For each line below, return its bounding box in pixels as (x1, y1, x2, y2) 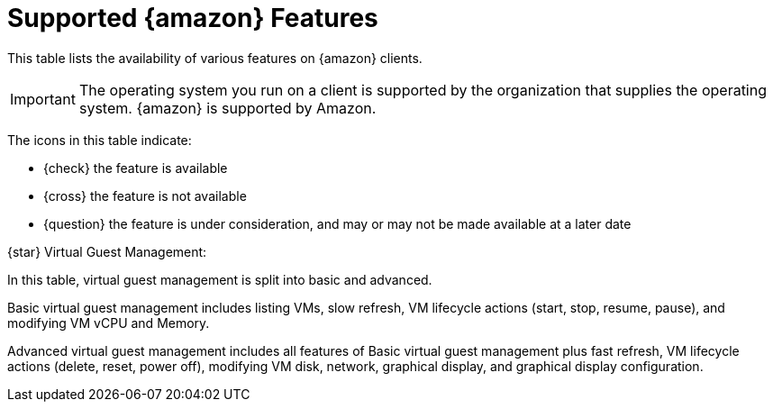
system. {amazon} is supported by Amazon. (78, 98, 377, 117)
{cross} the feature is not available (43, 187, 247, 204)
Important (10, 89, 76, 108)
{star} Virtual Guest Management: (7, 243, 207, 259)
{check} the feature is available (43, 159, 228, 176)
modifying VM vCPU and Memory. (7, 314, 210, 331)
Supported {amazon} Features (7, 3, 378, 33)
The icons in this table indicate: (7, 132, 192, 148)
